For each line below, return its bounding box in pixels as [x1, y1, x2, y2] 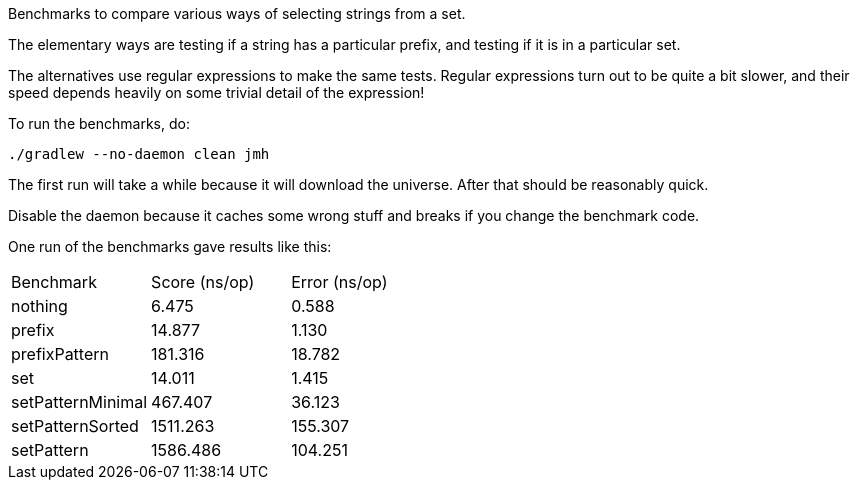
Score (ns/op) [151, 272, 255, 292]
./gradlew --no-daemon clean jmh [8, 146, 270, 162]
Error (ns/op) [291, 272, 388, 292]
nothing [11, 296, 68, 316]
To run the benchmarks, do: [8, 115, 190, 132]
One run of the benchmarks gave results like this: [8, 238, 332, 255]
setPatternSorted [11, 416, 139, 436]
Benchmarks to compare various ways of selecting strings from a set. [8, 5, 466, 22]
